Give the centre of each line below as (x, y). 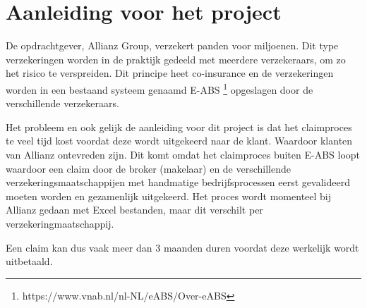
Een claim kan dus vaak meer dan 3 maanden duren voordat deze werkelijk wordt (182, 247)
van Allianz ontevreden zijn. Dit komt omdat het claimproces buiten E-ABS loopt (183, 154)
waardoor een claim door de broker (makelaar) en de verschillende (148, 168)
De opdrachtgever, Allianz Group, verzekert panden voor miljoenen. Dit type (172, 45)
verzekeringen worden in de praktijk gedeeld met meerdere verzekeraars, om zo (176, 59)
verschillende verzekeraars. (62, 103)
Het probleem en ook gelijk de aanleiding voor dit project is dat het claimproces (179, 127)
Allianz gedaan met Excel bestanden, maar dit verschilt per (134, 210)
